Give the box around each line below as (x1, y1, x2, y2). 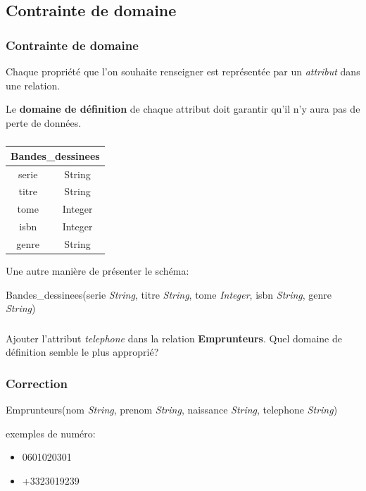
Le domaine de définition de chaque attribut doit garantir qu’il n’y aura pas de (6, 101, 360, 116)
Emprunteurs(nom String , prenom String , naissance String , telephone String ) (6, 402, 338, 417)
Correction (6, 374, 68, 392)
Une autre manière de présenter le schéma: (6, 263, 189, 278)
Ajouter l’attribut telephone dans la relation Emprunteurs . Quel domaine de (6, 330, 342, 345)
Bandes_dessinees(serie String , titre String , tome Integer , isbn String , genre (6, 287, 332, 302)
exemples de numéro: (6, 425, 96, 440)
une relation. (6, 77, 61, 92)
